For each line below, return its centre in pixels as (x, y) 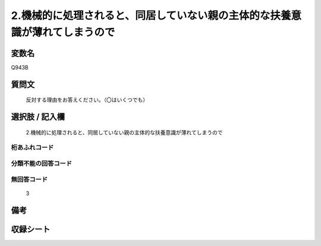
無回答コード (29, 179)
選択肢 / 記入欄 (38, 117)
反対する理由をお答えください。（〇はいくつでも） (87, 100)
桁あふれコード (32, 147)
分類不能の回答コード (42, 163)
